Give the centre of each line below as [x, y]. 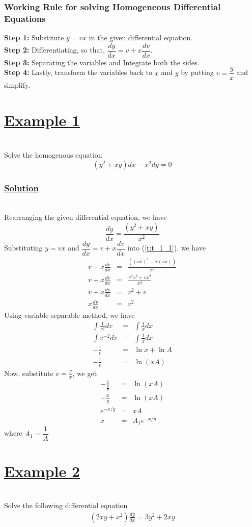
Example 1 [42, 120]
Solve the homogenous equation [53, 154]
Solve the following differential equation [66, 505]
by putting [197, 72]
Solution [21, 188]
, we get [85, 373]
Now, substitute [29, 373]
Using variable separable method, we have [69, 315]
